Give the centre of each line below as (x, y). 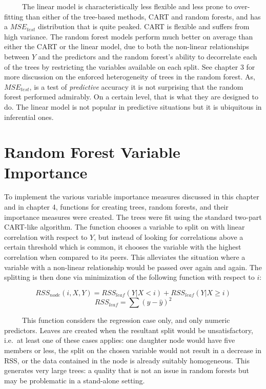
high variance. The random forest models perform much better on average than (129, 36)
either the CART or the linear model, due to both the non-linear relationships (127, 46)
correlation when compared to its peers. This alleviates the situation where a (125, 257)
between (17, 56)
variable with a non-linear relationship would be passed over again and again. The (133, 267)
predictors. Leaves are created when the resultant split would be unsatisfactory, (129, 330)
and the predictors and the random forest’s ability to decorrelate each (148, 56)
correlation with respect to (46, 237)
